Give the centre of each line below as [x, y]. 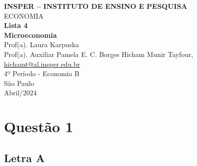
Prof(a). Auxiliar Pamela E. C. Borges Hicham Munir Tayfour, [99, 54]
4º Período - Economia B [42, 73]
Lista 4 [16, 25]
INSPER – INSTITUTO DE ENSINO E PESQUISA [96, 6]
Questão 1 [39, 126]
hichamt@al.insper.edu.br [42, 64]
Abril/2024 [20, 93]
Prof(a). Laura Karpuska [42, 44]
